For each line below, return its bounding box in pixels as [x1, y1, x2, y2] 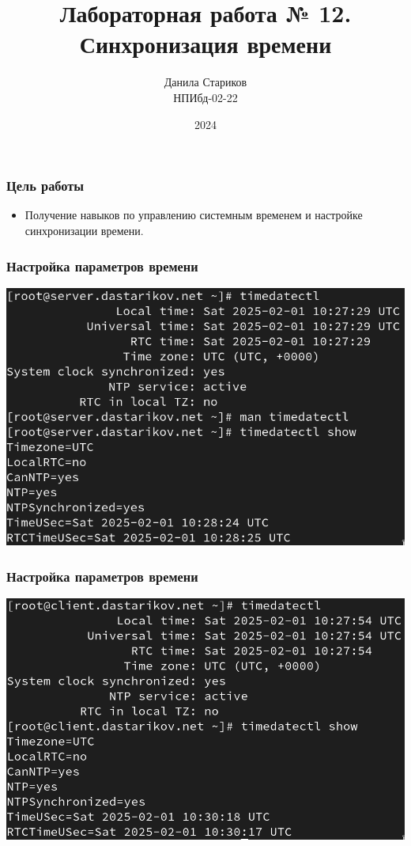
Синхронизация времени [79, 28, 332, 60]
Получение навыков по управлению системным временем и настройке [25, 207, 363, 223]
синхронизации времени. [25, 222, 144, 238]
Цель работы [6, 176, 85, 195]
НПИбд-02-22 [173, 89, 238, 105]
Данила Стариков [164, 74, 247, 90]
